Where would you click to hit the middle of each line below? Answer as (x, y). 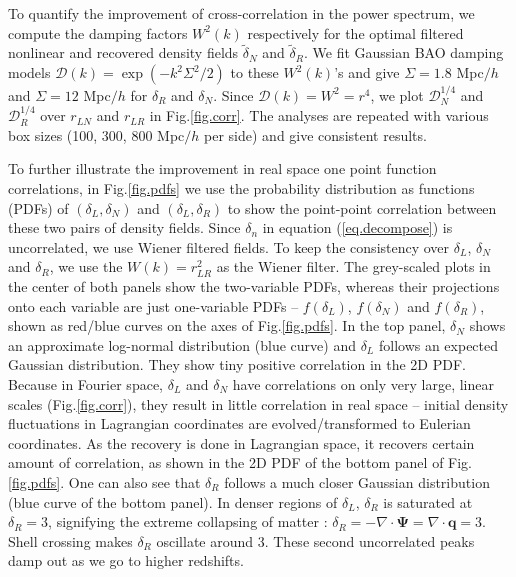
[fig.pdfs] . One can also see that (104, 481)
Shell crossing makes (70, 540)
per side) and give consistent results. (315, 134)
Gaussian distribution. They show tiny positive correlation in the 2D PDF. (237, 364)
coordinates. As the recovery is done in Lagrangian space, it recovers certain (241, 442)
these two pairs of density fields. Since (124, 227)
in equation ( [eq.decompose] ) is (357, 227)
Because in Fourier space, (85, 383)
